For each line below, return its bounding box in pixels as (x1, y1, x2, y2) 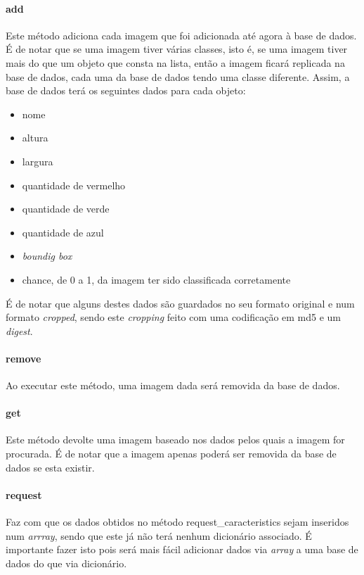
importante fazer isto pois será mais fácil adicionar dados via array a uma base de (6, 542, 358, 557)
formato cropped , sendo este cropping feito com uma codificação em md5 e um (6, 310, 342, 324)
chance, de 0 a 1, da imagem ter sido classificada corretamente (22, 272, 291, 286)
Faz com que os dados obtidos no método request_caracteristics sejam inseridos (6, 514, 349, 529)
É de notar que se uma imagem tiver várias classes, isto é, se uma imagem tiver (6, 42, 348, 56)
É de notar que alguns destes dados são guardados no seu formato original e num (6, 296, 355, 310)
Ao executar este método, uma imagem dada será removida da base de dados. (6, 378, 340, 393)
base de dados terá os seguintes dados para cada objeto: (6, 83, 246, 98)
